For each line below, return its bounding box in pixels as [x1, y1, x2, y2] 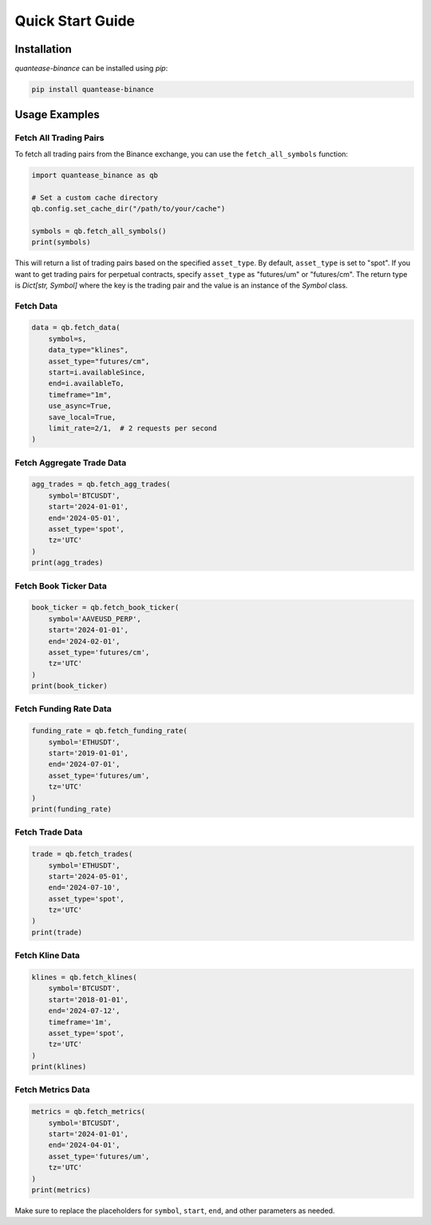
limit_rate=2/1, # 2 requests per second [48, 423, 217, 433]
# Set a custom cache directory [31, 192, 159, 202]
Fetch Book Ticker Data [14, 580, 107, 591]
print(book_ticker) [31, 681, 108, 691]
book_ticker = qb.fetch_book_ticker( [31, 603, 180, 612]
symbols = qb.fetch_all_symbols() [31, 226, 167, 236]
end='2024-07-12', [48, 1006, 121, 1016]
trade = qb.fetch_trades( [31, 850, 133, 858]
